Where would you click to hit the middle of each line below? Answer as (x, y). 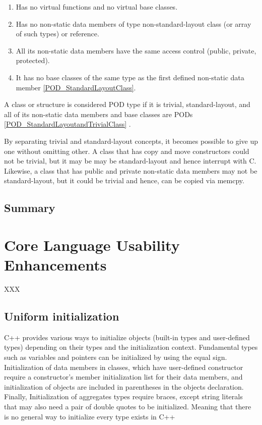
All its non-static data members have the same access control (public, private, (136, 50)
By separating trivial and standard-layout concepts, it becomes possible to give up (131, 141)
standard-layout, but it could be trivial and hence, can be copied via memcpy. (124, 180)
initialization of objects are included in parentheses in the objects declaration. (124, 386)
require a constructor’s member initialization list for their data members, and (123, 377)
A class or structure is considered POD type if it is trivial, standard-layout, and (127, 104)
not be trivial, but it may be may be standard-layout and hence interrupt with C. (130, 161)
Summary (30, 208)
